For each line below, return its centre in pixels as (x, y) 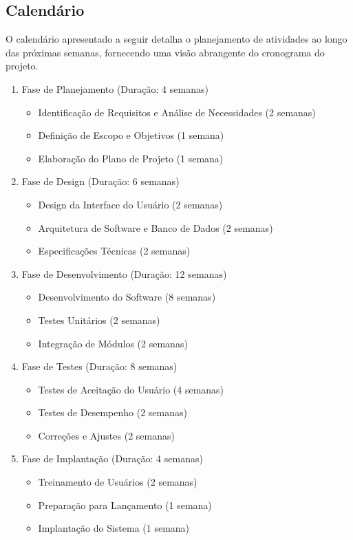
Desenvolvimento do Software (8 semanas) (127, 297)
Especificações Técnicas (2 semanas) (114, 251)
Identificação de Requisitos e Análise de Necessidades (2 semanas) (177, 112)
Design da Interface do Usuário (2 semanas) (130, 204)
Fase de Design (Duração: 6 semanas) (100, 181)
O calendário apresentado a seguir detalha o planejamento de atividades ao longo (176, 39)
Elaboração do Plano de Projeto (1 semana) (131, 158)
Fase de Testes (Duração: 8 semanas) (99, 366)
